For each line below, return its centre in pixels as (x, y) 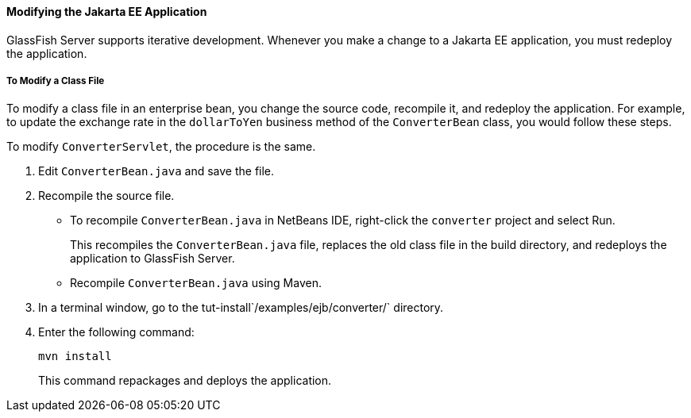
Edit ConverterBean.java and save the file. (156, 171)
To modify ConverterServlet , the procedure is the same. (161, 147)
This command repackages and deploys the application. (185, 381)
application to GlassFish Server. (152, 259)
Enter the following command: (116, 332)
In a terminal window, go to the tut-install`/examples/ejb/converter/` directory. (241, 308)
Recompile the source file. (106, 196)
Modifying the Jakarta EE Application (107, 12)
